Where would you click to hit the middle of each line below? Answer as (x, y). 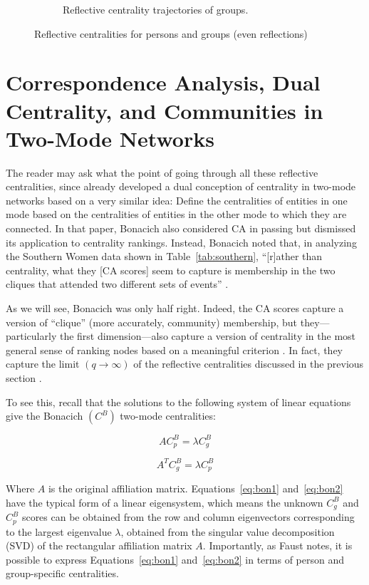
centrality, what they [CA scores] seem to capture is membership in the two (171, 270)
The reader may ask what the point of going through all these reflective (162, 172)
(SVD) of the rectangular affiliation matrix (99, 545)
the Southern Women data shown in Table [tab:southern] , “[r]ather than (164, 256)
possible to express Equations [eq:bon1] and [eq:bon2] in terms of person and (175, 559)
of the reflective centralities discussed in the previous (249, 364)
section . (24, 378)
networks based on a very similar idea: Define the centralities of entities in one (177, 200)
